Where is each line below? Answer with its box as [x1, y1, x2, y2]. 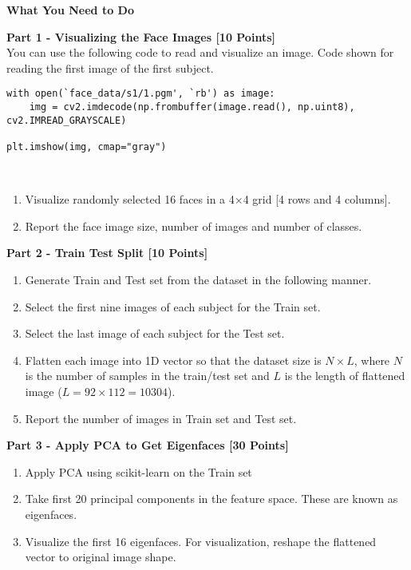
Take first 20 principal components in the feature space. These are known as [25, 490, 398, 507]
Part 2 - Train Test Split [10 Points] [6, 244, 208, 261]
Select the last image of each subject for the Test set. [25, 325, 285, 342]
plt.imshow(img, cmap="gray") [6, 141, 167, 152]
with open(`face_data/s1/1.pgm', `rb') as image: [6, 88, 275, 100]
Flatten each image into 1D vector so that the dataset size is [25, 351, 322, 368]
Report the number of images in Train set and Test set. [25, 410, 297, 426]
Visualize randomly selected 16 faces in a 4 [25, 191, 235, 208]
